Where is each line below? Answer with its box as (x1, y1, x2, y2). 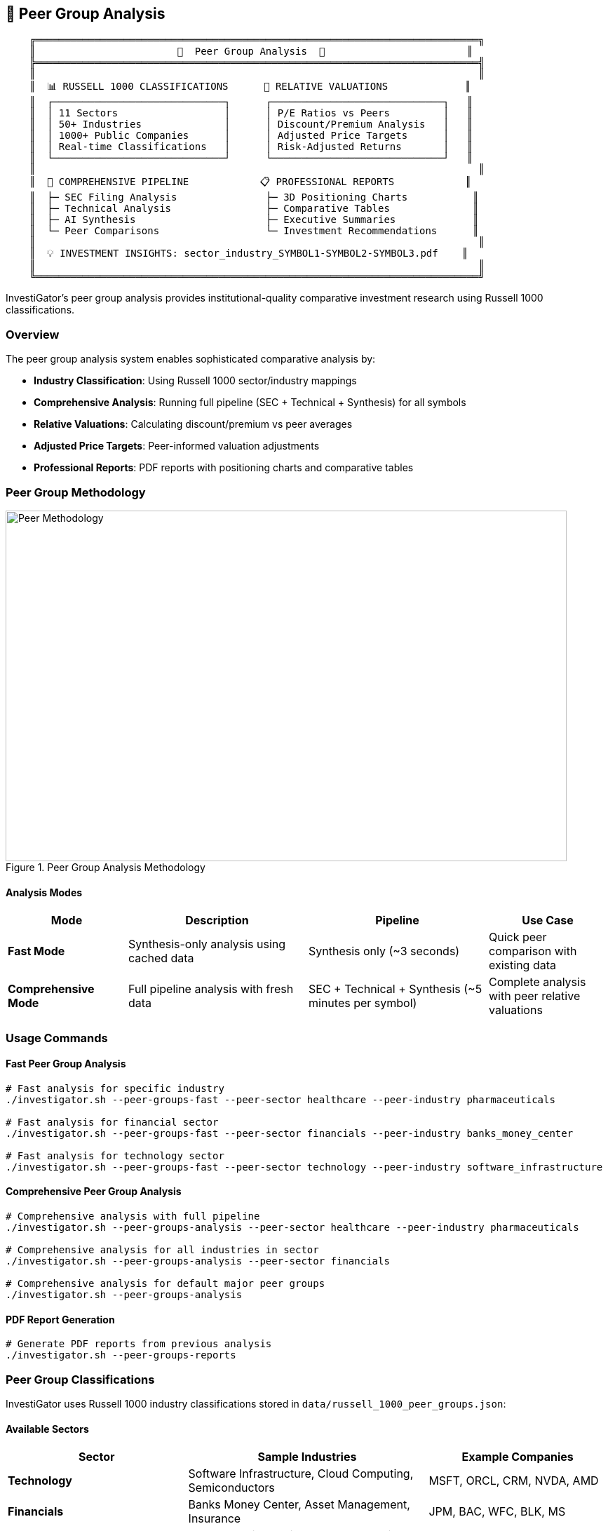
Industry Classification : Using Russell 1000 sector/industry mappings (34, 375, 357, 387)
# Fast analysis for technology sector (6, 1149, 224, 1161)
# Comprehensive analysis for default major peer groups (6, 1277, 325, 1289)
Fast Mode (8, 944, 65, 959)
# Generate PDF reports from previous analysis (6, 1338, 272, 1350)
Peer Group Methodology (6, 485, 146, 499)
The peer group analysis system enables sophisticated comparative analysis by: (6, 353, 376, 365)
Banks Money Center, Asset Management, (188, 1497, 410, 1512)
